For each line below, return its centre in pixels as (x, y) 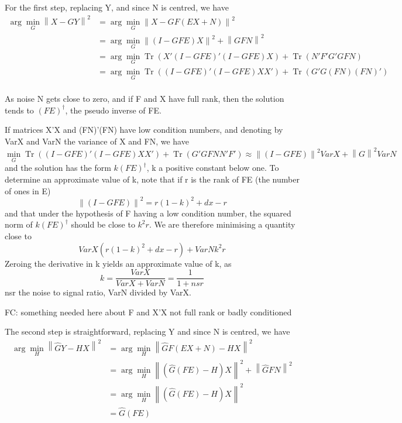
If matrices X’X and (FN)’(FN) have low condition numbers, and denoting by (144, 130)
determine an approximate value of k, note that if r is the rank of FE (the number (152, 179)
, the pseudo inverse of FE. (113, 110)
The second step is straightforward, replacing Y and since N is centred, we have (147, 331)
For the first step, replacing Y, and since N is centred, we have (117, 7)
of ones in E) (28, 190)
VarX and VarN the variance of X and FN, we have (97, 141)
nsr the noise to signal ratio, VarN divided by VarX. (98, 292)
